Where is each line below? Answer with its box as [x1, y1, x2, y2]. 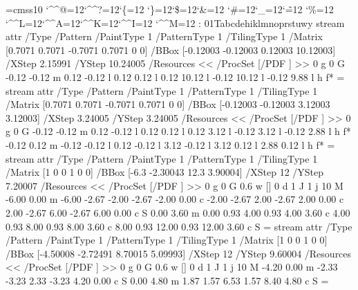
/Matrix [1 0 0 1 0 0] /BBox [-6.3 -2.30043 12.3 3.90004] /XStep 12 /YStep [6, 165, 324, 179]
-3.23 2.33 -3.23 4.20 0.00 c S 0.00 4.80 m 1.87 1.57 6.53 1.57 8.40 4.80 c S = [6, 273, 329, 287]
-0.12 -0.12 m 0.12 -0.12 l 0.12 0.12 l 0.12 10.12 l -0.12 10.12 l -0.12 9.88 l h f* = [6, 69, 345, 84]
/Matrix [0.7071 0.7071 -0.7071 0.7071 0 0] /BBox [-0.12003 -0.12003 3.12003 [6, 97, 330, 111]
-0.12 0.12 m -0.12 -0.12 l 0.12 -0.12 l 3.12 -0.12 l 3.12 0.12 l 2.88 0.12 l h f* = [6, 137, 335, 152]
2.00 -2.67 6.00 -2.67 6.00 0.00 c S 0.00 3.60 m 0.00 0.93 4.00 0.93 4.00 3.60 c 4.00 [6, 205, 350, 219]
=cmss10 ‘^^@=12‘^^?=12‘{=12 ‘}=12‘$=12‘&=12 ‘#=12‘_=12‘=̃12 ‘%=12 [6, 2, 334, 16]
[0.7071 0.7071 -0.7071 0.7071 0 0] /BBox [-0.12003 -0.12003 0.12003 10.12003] [6, 42, 336, 57]
